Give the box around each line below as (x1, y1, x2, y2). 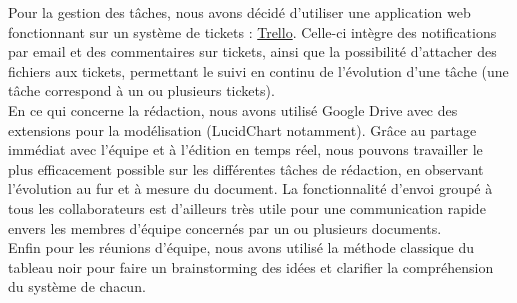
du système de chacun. (8, 276, 146, 297)
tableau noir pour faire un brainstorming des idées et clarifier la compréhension (8, 256, 494, 277)
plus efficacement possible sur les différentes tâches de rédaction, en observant (8, 158, 484, 179)
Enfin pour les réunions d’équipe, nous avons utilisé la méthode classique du (8, 237, 474, 258)
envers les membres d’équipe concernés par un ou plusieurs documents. (8, 217, 442, 238)
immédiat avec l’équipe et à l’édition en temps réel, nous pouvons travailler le (8, 139, 483, 160)
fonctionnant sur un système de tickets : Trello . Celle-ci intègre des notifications (8, 21, 497, 42)
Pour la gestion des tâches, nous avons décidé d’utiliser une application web (8, 2, 471, 22)
